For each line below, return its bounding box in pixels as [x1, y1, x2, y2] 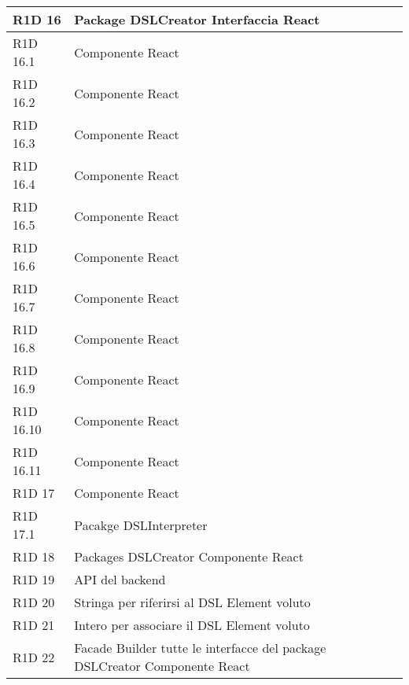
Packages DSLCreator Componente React [74, 547, 304, 565]
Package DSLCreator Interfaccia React [74, 10, 320, 28]
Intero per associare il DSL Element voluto [74, 616, 310, 634]
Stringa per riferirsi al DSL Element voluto [74, 593, 311, 611]
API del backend [74, 570, 166, 588]
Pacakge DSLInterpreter [74, 515, 208, 534]
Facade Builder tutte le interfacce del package [74, 639, 326, 657]
